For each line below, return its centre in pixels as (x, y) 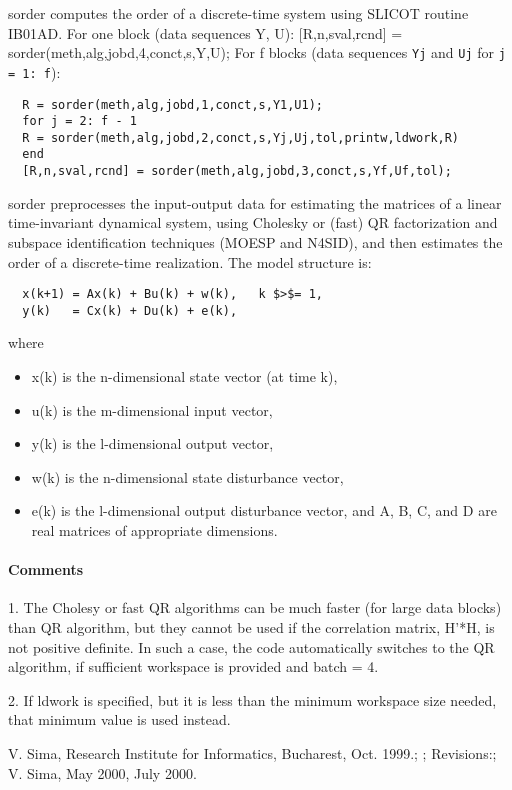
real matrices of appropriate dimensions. (154, 530)
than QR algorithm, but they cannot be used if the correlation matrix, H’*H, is (251, 627)
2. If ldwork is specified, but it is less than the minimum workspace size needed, (252, 699)
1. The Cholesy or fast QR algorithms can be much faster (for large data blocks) (255, 607)
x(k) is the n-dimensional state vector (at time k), (184, 376)
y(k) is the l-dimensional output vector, (152, 443)
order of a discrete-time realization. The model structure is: (190, 261)
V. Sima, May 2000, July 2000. (102, 772)
